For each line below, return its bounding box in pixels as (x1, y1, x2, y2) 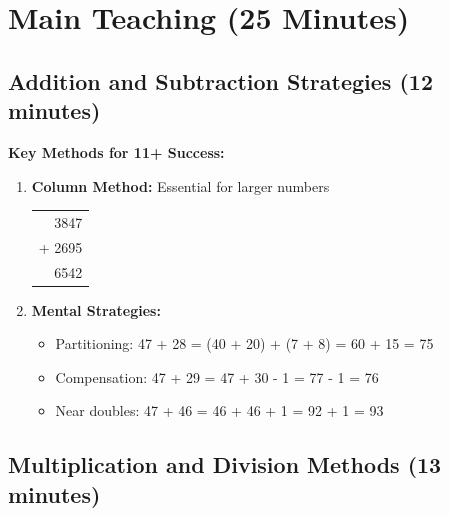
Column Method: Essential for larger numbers (31, 175, 330, 196)
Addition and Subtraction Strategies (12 (8, 65, 433, 96)
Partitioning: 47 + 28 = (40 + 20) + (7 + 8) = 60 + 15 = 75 (55, 333, 434, 354)
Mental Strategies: (31, 299, 161, 320)
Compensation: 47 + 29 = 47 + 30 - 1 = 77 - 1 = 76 (55, 366, 379, 387)
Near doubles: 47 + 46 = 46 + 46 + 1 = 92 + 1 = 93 (55, 400, 384, 421)
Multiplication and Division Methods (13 (8, 449, 442, 480)
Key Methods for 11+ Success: (8, 141, 225, 162)
